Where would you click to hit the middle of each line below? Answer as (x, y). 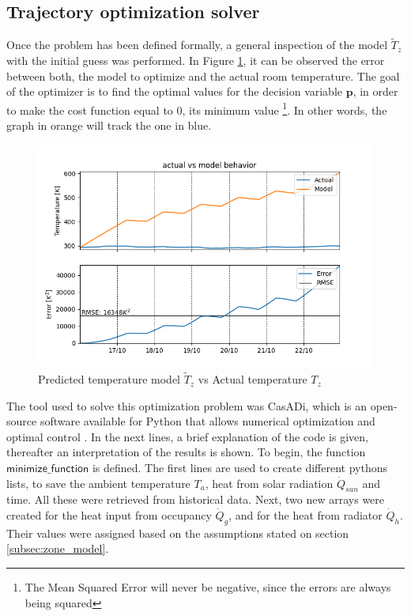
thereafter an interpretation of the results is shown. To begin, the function (186, 452)
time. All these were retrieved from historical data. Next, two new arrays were (196, 499)
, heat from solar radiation (269, 483)
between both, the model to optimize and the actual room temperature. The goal (203, 76)
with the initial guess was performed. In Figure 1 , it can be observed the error (196, 60)
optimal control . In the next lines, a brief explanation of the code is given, (187, 436)
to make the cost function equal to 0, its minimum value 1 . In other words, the (197, 108)
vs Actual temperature (253, 379)
